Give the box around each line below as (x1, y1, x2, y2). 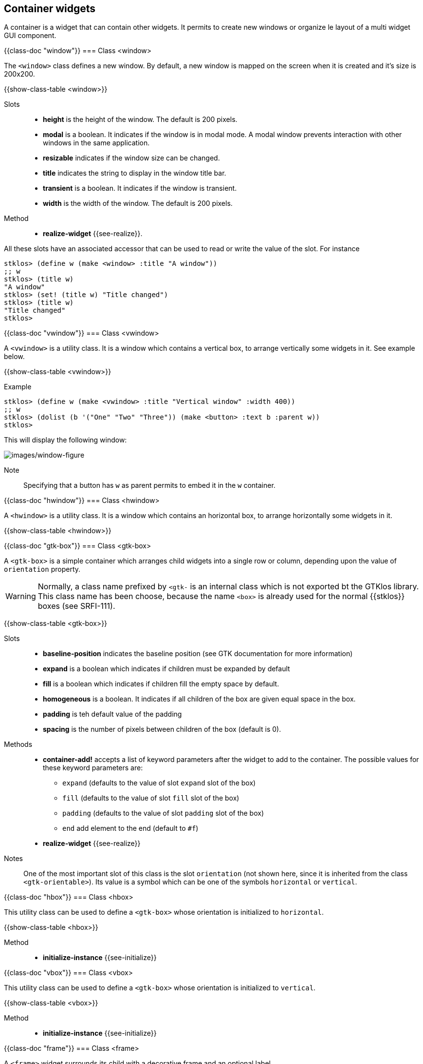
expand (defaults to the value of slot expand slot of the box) (62, 779, 256, 787)
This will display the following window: (4, 436, 127, 444)
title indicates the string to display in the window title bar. (43, 169, 226, 178)
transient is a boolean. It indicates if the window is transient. (43, 184, 237, 193)
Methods (4, 740, 33, 749)
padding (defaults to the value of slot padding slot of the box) (62, 809, 264, 818)
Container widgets (4, 2, 96, 15)
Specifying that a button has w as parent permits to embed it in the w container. (23, 481, 276, 490)
